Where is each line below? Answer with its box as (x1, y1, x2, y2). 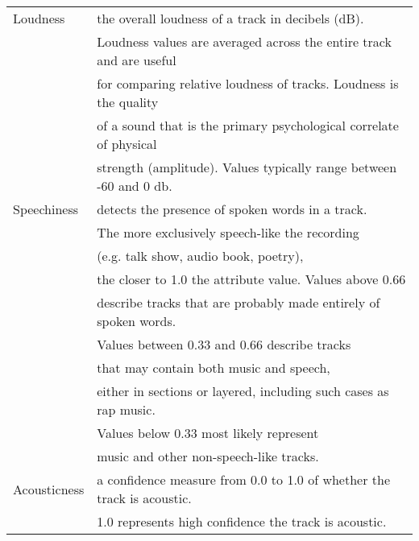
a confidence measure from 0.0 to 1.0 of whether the (97, 470, 390, 489)
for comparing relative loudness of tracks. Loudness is (97, 74, 399, 93)
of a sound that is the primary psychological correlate (97, 116, 399, 134)
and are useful (97, 51, 176, 69)
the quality (97, 93, 159, 111)
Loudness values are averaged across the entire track (97, 32, 392, 51)
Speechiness (13, 200, 79, 218)
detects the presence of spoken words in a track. (97, 200, 367, 218)
